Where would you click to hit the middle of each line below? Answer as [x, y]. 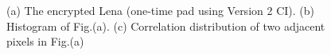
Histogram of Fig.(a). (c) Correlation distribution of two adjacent [166, 26]
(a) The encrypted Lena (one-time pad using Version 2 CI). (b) [160, 10]
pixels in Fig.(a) [45, 41]
